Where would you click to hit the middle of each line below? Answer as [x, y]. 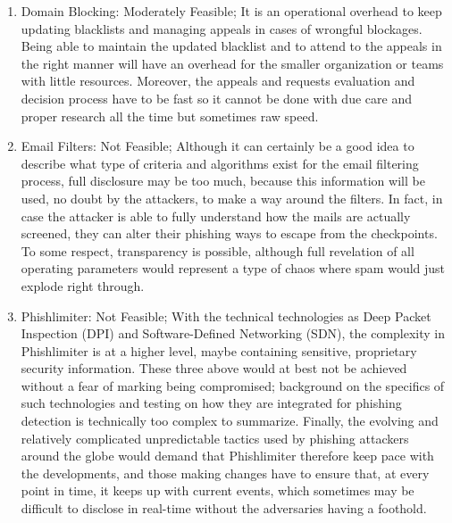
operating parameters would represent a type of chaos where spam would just [233, 268]
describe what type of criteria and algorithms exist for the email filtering [220, 163]
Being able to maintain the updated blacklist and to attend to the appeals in [231, 46]
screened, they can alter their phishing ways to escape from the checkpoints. [229, 233]
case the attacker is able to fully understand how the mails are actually [216, 216]
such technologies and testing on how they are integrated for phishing [211, 403]
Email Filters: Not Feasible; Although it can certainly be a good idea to [218, 146]
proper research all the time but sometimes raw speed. [170, 116]
